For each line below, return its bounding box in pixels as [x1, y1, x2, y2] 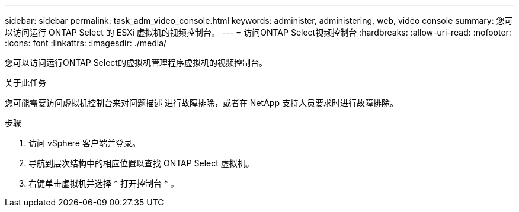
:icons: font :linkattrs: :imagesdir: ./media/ [5, 38, 167, 48]
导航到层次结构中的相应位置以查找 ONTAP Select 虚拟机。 [28, 158, 254, 168]
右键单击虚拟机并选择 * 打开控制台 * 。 [28, 178, 179, 188]
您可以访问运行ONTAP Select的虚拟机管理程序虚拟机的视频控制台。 [5, 57, 267, 68]
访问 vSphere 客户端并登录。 [28, 138, 140, 148]
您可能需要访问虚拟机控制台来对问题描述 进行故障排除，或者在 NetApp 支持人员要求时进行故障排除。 [5, 98, 398, 108]
